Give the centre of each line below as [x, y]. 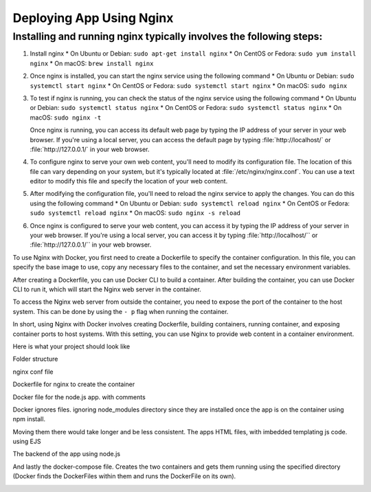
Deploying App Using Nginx [93, 18]
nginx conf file [33, 372]
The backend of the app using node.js [66, 454]
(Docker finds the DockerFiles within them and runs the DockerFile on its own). [124, 476]
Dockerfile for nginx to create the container [74, 384]
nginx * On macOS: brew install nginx [92, 63]
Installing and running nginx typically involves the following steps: [168, 36]
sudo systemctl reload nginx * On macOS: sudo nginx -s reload [135, 213]
